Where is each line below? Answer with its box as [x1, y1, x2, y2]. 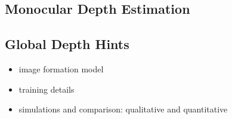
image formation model [18, 62, 104, 75]
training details [18, 83, 75, 95]
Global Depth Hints [5, 35, 129, 53]
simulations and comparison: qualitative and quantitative [18, 103, 228, 115]
